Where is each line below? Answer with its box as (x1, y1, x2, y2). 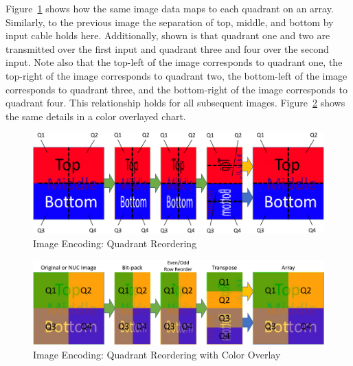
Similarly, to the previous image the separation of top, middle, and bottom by (5, 14, 334, 29)
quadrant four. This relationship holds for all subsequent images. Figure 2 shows (5, 95, 345, 110)
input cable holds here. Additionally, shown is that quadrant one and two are (5, 28, 330, 43)
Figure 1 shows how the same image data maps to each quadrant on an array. (5, 1, 334, 15)
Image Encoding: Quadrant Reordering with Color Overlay (33, 347, 281, 361)
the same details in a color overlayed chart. (5, 108, 186, 123)
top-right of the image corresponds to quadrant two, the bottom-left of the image (5, 68, 348, 82)
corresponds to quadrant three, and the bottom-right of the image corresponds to (5, 82, 348, 96)
